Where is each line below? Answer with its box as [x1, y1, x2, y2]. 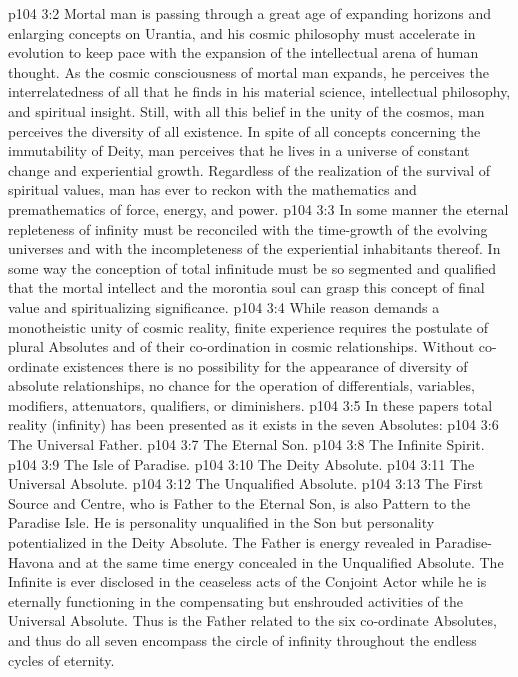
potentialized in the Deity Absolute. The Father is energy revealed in [8, 532, 431, 553]
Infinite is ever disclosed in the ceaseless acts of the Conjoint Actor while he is [8, 571, 487, 592]
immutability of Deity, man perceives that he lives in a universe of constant [8, 140, 470, 161]
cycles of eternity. [8, 649, 115, 670]
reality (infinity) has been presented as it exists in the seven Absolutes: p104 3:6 [8, 414, 499, 435]
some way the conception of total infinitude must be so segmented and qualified [8, 257, 496, 278]
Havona [8, 551, 54, 572]
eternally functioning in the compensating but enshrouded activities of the [8, 590, 463, 611]
